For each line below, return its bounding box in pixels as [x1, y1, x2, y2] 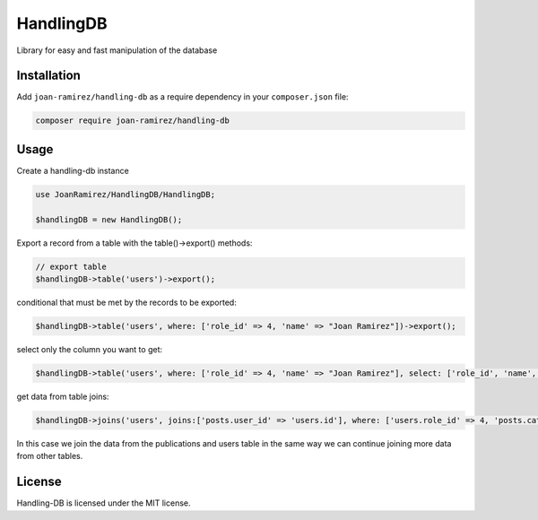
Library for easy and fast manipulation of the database [16, 45, 218, 56]
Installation [16, 68, 81, 83]
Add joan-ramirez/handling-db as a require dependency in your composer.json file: [16, 91, 349, 102]
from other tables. [16, 451, 83, 462]
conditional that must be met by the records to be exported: [16, 297, 237, 308]
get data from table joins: [16, 391, 109, 402]
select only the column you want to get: [16, 344, 163, 355]
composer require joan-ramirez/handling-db [35, 116, 230, 126]
